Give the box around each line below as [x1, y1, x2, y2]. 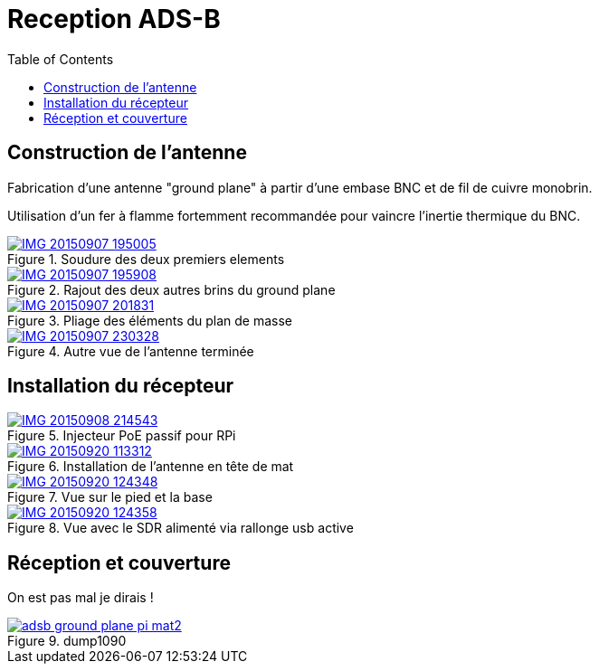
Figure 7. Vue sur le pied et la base [7, 489, 213, 506]
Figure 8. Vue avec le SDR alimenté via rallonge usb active [7, 520, 354, 536]
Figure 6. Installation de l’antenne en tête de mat [7, 458, 294, 475]
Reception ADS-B [7, 4, 221, 34]
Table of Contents [7, 51, 114, 67]
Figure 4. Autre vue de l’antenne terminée [7, 343, 254, 359]
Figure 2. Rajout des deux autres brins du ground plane [7, 281, 336, 298]
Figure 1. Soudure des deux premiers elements [7, 250, 285, 267]
